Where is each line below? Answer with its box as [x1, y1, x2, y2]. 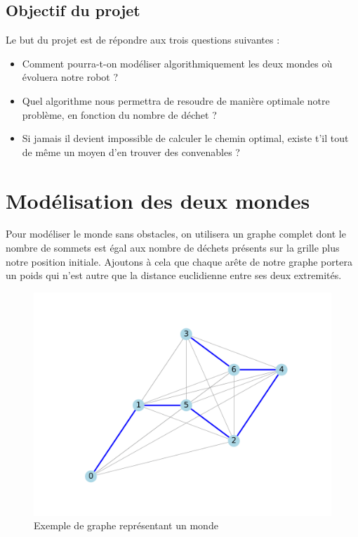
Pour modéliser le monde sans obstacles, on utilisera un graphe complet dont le [6, 226, 346, 241]
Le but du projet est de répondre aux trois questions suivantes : [6, 32, 280, 47]
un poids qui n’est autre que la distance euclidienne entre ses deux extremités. [6, 268, 342, 283]
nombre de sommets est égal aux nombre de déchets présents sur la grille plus [6, 240, 340, 255]
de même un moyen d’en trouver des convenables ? [22, 144, 240, 159]
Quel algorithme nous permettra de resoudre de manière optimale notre [22, 93, 330, 108]
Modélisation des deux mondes [6, 186, 310, 214]
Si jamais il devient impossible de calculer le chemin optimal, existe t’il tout [22, 131, 349, 145]
